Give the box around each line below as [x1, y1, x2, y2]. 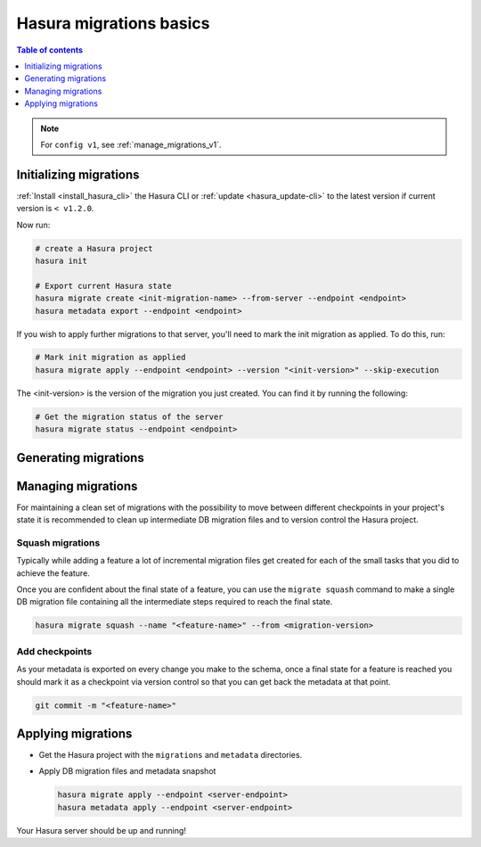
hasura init [35, 255, 88, 266]
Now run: [16, 219, 51, 230]
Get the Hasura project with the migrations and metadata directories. [38, 750, 303, 761]
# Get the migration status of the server [35, 411, 224, 422]
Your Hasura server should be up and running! [16, 825, 187, 835]
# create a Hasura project [35, 243, 153, 253]
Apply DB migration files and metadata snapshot [38, 766, 216, 777]
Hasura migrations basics [16, 13, 210, 33]
